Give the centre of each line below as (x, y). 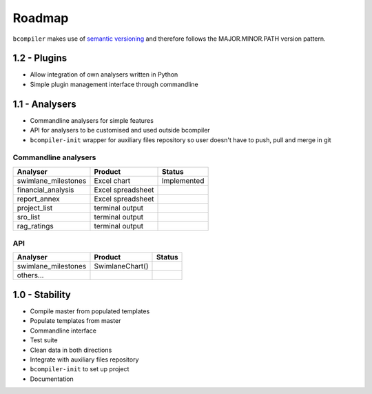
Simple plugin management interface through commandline (114, 84)
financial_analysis (45, 190)
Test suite (44, 340)
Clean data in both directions (71, 350)
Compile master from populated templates (90, 311)
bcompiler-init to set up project (80, 369)
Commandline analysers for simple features (92, 120)
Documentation (52, 379)
